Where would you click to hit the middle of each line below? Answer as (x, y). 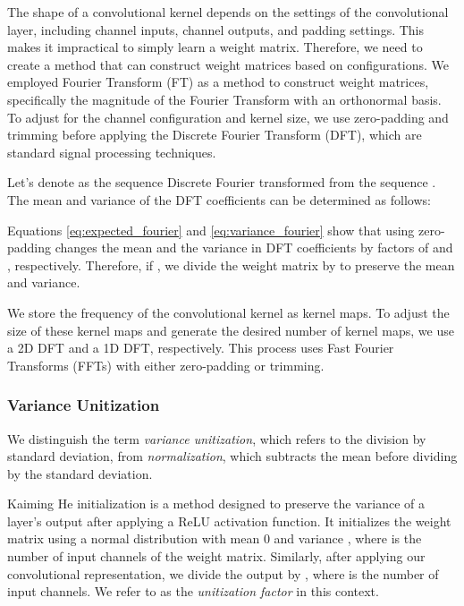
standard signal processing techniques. (112, 152)
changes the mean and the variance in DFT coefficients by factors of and (254, 248)
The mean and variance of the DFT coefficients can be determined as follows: (219, 199)
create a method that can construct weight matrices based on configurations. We (228, 64)
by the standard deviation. (80, 473)
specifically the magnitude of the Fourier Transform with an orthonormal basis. (224, 99)
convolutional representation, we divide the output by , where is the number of (223, 573)
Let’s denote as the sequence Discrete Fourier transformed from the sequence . (222, 182)
